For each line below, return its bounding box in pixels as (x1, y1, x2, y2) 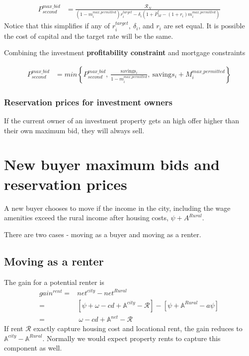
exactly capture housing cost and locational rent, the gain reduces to (33, 323, 243, 334)
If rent (4, 323, 23, 334)
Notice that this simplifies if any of (4, 20, 110, 31)
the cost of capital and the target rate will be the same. (4, 30, 173, 41)
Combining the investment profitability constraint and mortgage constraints (4, 47, 246, 58)
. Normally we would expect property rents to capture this (42, 333, 221, 343)
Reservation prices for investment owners (4, 95, 172, 108)
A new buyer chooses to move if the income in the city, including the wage (4, 202, 231, 213)
